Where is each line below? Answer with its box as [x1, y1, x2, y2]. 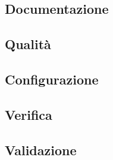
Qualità [5, 35, 51, 53]
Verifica [5, 105, 52, 123]
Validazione [5, 140, 77, 159]
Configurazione [5, 70, 99, 88]
